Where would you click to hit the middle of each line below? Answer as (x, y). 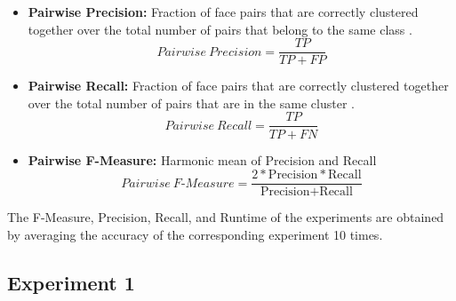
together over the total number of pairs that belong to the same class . (220, 29)
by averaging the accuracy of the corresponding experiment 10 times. (195, 234)
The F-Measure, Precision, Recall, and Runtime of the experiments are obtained (226, 217)
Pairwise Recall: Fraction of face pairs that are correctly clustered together (238, 86)
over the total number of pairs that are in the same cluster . (191, 103)
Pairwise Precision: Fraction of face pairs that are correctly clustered (223, 12)
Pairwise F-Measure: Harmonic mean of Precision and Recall (202, 159)
